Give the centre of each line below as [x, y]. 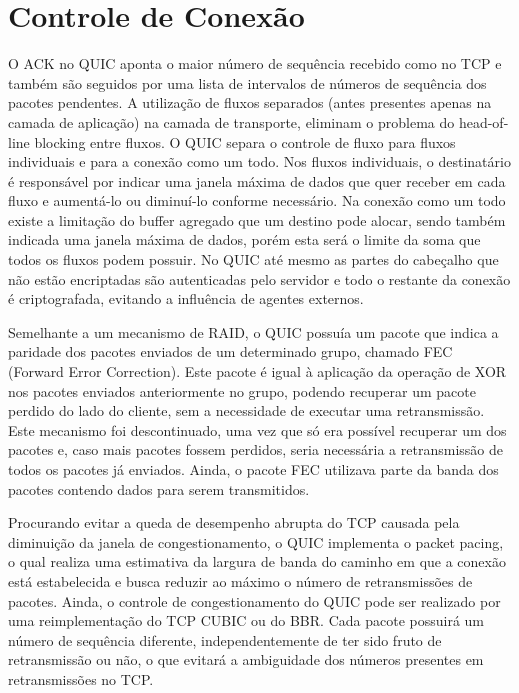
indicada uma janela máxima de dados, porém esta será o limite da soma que [244, 239]
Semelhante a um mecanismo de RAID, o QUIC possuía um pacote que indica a [253, 331]
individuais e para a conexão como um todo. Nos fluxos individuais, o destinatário [259, 161]
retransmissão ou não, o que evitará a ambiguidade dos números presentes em [246, 659]
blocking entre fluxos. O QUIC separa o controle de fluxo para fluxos [245, 141]
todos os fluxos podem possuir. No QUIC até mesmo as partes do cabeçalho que [253, 259]
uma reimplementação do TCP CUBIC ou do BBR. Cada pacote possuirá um [246, 620]
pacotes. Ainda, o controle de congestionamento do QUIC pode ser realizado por [254, 600]
